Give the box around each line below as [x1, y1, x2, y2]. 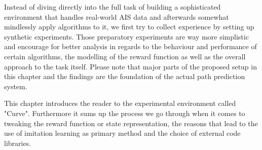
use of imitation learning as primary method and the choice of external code [4, 128, 241, 138]
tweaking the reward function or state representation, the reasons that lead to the [4, 118, 258, 128]
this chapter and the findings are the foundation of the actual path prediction [4, 71, 245, 82]
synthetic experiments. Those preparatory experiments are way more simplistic [4, 31, 249, 42]
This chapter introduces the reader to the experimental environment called [4, 98, 236, 108]
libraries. [4, 137, 31, 148]
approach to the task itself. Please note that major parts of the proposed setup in [4, 61, 257, 71]
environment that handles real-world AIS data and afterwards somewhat [4, 11, 229, 22]
